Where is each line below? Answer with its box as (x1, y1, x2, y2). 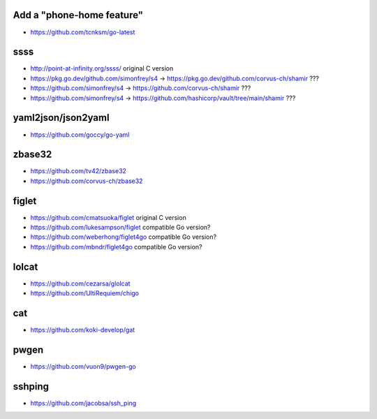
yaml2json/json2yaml (13, 112, 110, 124)
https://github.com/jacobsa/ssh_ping (30, 399, 137, 407)
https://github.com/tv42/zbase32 (30, 167, 127, 175)
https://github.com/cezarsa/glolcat (30, 279, 131, 288)
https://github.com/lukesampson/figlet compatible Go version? (30, 223, 211, 232)
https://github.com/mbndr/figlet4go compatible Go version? (30, 242, 202, 251)
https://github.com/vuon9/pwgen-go (30, 362, 136, 370)
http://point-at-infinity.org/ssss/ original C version (30, 64, 174, 73)
